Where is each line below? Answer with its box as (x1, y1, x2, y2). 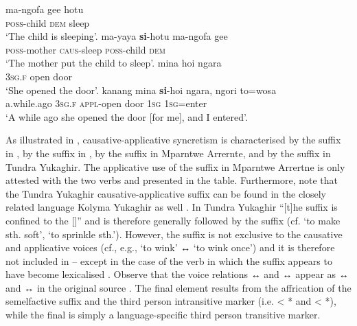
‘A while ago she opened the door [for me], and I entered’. (5, 109, 248, 124)
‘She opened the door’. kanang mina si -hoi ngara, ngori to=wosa (5, 82, 277, 97)
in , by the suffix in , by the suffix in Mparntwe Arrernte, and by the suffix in (5, 145, 331, 160)
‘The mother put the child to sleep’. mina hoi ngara (5, 56, 222, 70)
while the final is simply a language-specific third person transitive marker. (5, 307, 321, 322)
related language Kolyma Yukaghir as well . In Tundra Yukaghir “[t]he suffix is (5, 200, 338, 214)
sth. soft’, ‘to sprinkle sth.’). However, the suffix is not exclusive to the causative (5, 226, 343, 241)
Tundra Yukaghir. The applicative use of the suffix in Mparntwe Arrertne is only (5, 159, 345, 174)
